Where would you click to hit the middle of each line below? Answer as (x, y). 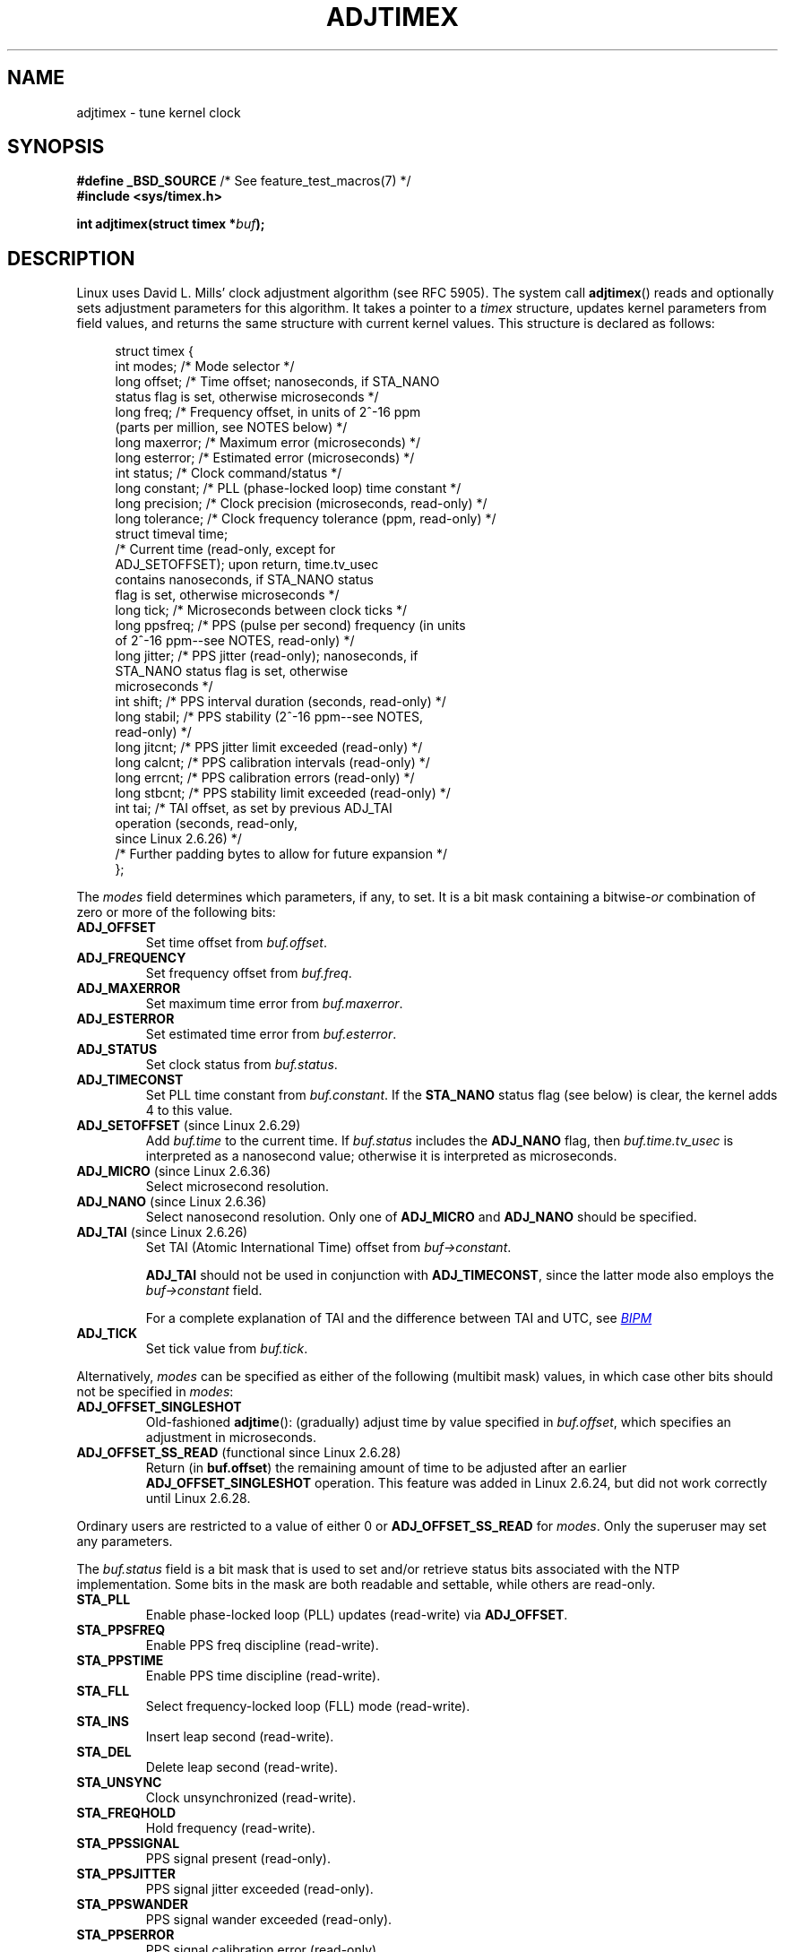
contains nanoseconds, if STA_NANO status (244, 580)
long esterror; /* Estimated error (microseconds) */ (265, 458)
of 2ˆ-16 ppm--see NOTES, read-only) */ (235, 641)
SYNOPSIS (56, 147)
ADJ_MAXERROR (129, 989)
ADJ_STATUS (117, 1049)
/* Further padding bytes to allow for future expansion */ (281, 854)
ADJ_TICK (107, 1334)
